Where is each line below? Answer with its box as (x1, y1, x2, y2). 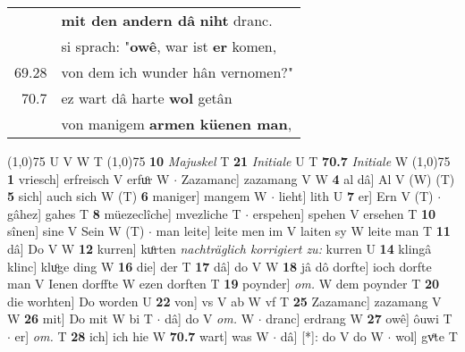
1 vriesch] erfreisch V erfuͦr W (7, 169, 170, 188)
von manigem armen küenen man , (61, 113, 292, 134)
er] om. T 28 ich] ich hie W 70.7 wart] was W (14, 326, 269, 345)
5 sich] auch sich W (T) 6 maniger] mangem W (7, 187, 267, 205)
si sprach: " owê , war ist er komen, (61, 36, 277, 56)
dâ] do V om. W (165, 309, 255, 328)
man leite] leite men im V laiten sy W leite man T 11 (156, 222, 451, 240)
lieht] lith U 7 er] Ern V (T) (278, 187, 434, 205)
